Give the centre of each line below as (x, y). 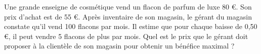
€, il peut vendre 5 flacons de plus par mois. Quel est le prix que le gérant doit (126, 36)
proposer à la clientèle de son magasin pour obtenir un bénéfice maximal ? (119, 46)
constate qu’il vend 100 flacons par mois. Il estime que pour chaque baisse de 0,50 (131, 26)
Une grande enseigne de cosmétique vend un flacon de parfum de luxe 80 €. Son (128, 6)
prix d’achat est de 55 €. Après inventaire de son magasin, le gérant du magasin (128, 16)
